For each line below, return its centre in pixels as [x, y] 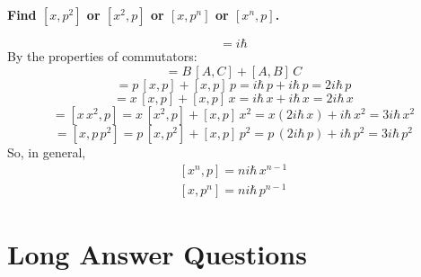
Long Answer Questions [157, 253]
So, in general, [47, 152]
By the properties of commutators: [102, 56]
